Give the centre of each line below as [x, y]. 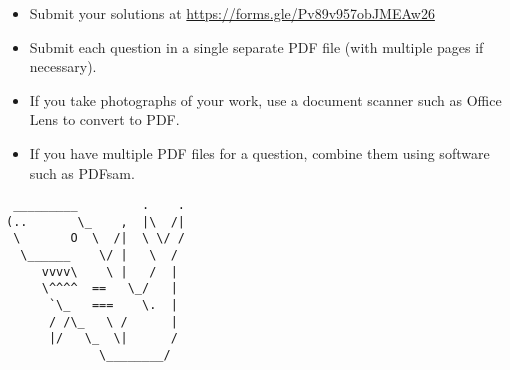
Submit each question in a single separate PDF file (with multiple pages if [256, 46]
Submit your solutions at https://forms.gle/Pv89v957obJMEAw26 [232, 13]
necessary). [63, 66]
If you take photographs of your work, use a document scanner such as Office [265, 99]
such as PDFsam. [82, 172]
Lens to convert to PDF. [104, 119]
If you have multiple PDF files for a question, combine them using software [259, 152]
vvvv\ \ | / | [109, 271]
